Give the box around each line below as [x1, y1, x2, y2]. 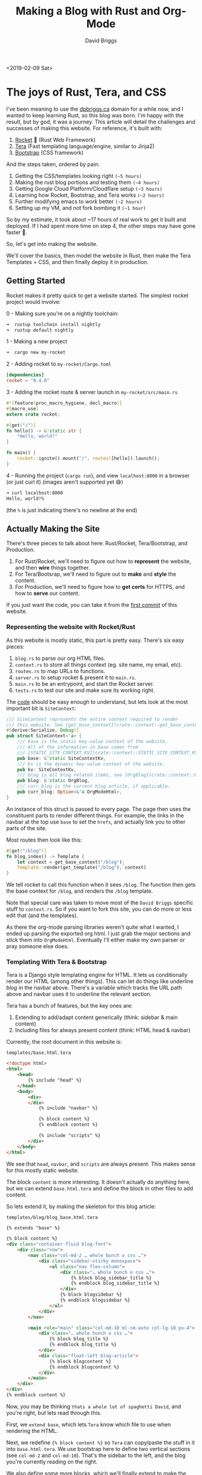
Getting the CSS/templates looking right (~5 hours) [14, 172, 142, 179]
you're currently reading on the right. [6, 1458, 98, 1465]
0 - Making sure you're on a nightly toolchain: [6, 310, 119, 317]
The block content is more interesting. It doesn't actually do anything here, [6, 1178, 191, 1186]
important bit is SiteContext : [6, 704, 76, 712]
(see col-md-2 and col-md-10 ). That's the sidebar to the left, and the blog [6, 1452, 186, 1459]
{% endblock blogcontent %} [49, 1364, 120, 1370]
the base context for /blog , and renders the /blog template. [6, 887, 153, 895]
